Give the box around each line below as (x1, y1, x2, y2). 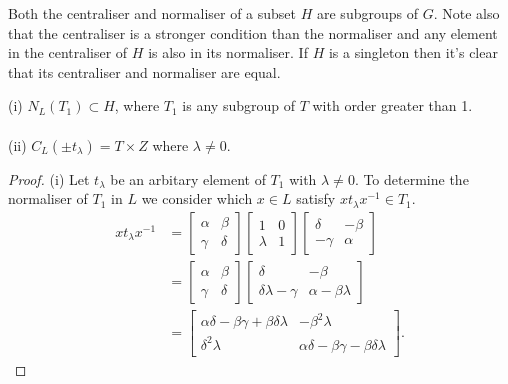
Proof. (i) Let (8, 168, 90, 189)
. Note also (433, 3, 500, 23)
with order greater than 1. (312, 95, 473, 116)
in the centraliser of (8, 42, 128, 63)
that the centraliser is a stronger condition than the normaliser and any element (8, 22, 498, 43)
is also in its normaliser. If (148, 42, 308, 63)
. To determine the (354, 168, 469, 189)
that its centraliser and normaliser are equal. (8, 61, 281, 82)
